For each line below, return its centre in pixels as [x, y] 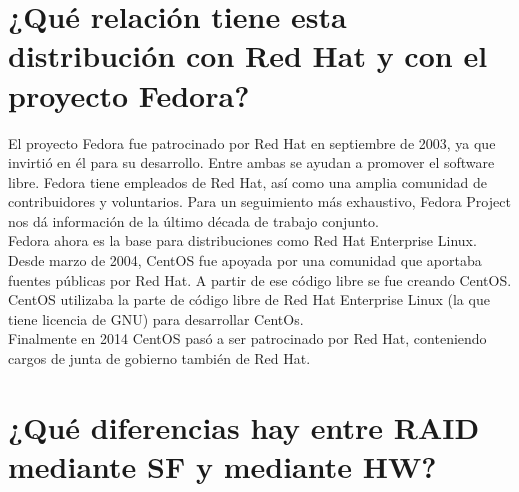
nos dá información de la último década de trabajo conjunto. [193, 220]
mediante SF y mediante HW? [222, 466]
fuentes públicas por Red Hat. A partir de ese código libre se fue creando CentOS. [260, 279]
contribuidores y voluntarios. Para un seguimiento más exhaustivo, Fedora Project [259, 201]
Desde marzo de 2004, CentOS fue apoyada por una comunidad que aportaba [245, 260]
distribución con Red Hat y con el [248, 55]
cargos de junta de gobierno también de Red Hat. [159, 358]
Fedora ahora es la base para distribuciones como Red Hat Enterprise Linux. [242, 240]
